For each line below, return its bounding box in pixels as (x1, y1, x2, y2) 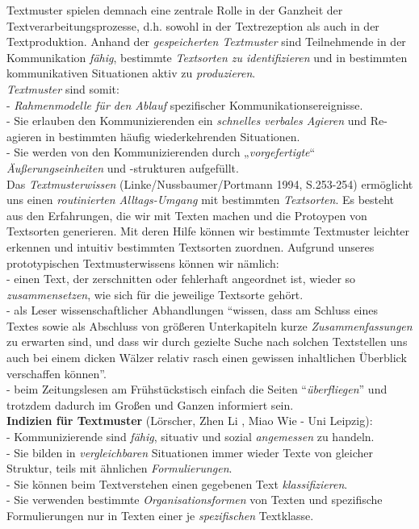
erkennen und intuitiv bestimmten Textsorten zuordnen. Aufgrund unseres (6, 238, 375, 255)
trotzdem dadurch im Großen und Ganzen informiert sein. (6, 396, 294, 413)
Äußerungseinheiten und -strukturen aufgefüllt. (6, 159, 239, 176)
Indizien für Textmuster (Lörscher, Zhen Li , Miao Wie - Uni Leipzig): (6, 412, 373, 429)
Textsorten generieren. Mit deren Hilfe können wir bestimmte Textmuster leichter (6, 223, 410, 240)
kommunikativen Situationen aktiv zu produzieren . (6, 65, 256, 81)
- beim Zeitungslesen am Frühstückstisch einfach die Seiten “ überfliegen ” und (6, 381, 388, 398)
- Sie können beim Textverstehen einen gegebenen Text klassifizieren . (6, 475, 348, 492)
